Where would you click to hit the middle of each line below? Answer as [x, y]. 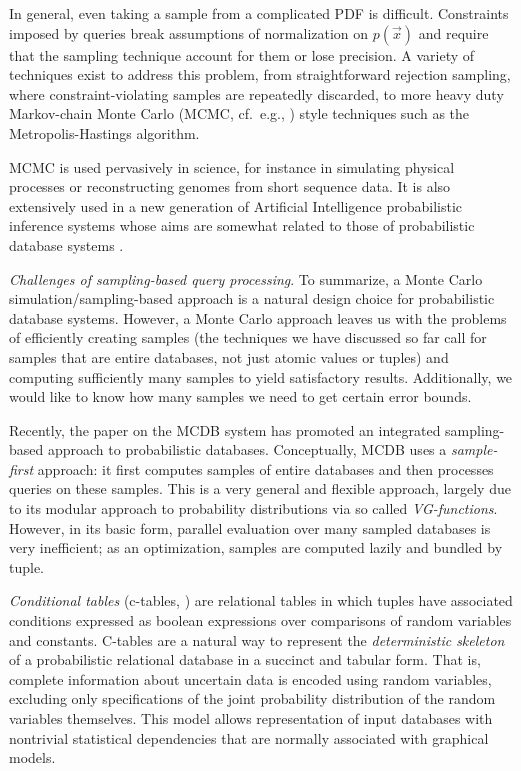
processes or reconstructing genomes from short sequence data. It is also [230, 186]
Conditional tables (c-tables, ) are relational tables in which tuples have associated [261, 600]
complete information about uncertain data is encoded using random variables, [250, 678]
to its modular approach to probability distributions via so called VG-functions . [253, 508]
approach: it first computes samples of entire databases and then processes [265, 468]
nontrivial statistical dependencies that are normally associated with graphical [249, 737]
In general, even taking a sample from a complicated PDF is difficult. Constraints [259, 13]
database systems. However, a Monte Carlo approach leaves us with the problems [258, 317]
